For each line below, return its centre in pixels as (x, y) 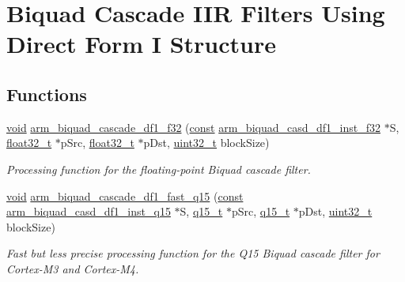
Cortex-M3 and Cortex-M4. (73, 268)
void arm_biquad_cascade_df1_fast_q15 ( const (125, 196)
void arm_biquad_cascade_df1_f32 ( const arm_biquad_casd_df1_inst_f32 (193, 127)
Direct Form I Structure (141, 44)
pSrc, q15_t (261, 211)
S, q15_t (201, 211)
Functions (47, 94)
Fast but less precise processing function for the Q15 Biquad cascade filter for (193, 253)
